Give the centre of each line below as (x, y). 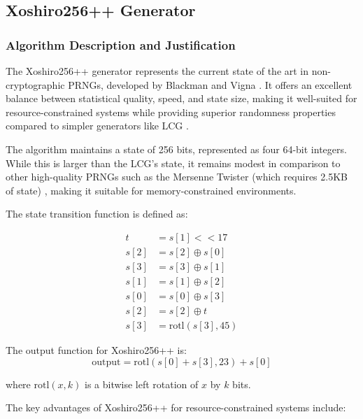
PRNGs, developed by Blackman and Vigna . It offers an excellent (210, 84)
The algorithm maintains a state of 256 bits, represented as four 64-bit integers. (176, 149)
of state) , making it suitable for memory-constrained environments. (151, 190)
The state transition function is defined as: (97, 214)
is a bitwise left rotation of (141, 384)
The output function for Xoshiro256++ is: (96, 350)
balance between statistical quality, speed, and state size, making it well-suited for (181, 98)
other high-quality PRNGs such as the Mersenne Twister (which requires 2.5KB (177, 177)
